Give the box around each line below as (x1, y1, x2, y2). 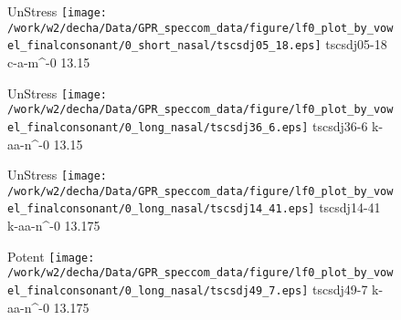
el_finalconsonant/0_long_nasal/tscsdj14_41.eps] (7, 202, 315, 216)
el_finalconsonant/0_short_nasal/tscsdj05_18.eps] (7, 39, 322, 53)
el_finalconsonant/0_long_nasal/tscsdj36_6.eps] (7, 120, 309, 134)
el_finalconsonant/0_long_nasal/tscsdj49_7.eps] (7, 284, 309, 297)
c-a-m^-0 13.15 (7, 52, 90, 71)
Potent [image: (7, 246, 95, 265)
